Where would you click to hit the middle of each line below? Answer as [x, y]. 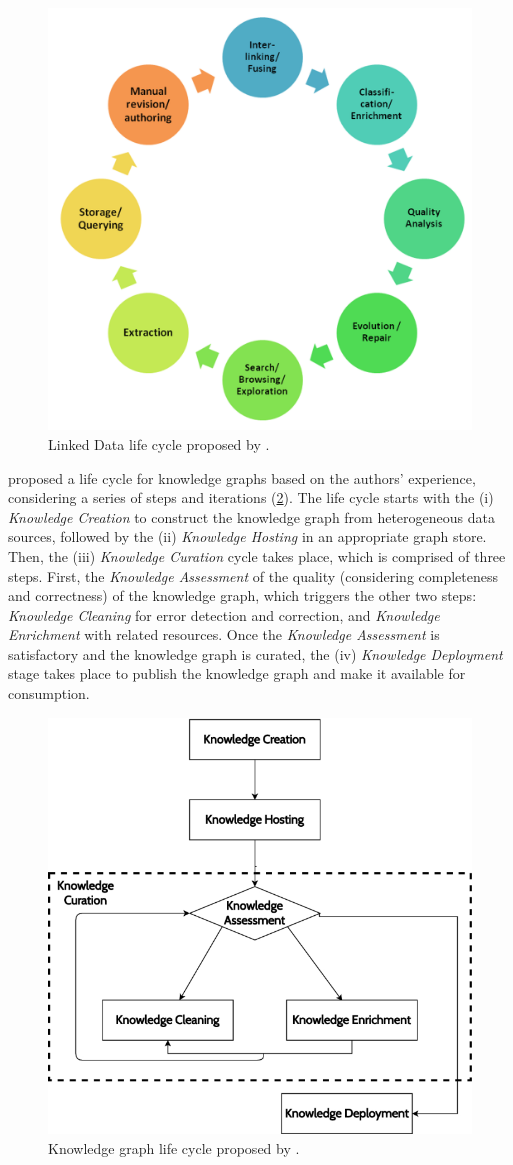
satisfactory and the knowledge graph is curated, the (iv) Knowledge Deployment [255, 653]
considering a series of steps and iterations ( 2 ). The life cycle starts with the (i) [251, 497]
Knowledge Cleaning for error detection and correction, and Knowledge [224, 614]
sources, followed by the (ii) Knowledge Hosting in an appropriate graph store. [247, 536]
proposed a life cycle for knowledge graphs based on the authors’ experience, [242, 477]
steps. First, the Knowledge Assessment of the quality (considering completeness [253, 575]
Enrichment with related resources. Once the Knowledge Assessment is [224, 634]
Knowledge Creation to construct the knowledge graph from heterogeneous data [251, 516]
